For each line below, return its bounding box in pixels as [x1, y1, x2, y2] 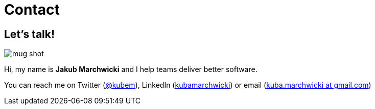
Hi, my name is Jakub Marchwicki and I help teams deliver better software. [4, 65, 257, 74]
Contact [4, 1, 60, 18]
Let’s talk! [4, 27, 55, 41]
